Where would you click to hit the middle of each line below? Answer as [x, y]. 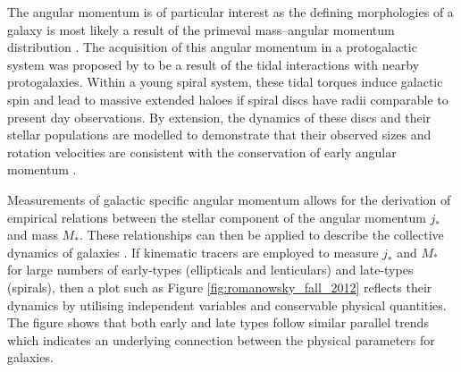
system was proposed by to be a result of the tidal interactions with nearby [214, 64]
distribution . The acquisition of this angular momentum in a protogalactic [212, 47]
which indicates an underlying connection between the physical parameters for [221, 339]
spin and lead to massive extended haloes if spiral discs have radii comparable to [228, 99]
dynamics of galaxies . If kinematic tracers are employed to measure [193, 252]
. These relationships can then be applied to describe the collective [261, 235]
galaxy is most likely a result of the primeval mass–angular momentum [201, 29]
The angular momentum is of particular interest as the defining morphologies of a [230, 12]
